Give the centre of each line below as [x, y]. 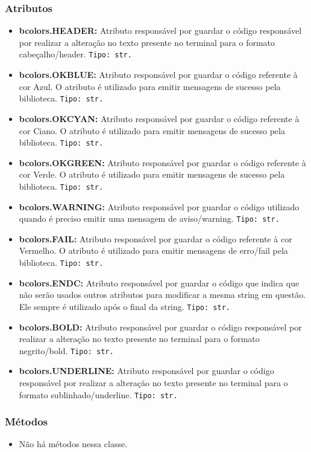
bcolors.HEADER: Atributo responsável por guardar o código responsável [160, 31]
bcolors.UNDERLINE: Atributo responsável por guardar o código [146, 371]
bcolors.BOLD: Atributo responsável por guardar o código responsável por [160, 327]
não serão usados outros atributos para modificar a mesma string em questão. [162, 295]
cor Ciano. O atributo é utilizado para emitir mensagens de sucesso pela [152, 130]
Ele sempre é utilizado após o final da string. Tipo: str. [124, 306]
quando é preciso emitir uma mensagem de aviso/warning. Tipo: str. [149, 218]
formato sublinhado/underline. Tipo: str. [98, 394]
